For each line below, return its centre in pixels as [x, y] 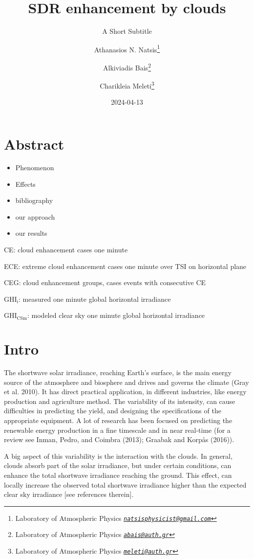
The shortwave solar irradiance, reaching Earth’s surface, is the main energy [118, 372]
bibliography [34, 200]
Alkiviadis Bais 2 [127, 67]
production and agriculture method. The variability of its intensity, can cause [120, 401]
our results [31, 233]
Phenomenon [35, 167]
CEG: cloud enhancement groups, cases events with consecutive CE [105, 282]
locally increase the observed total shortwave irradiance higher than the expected [125, 484]
